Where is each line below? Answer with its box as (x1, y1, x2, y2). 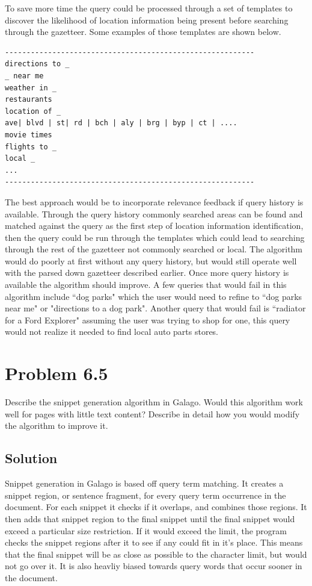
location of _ (5, 107, 61, 116)
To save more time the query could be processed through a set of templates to (5, 2, 293, 14)
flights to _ (5, 142, 57, 151)
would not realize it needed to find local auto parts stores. (5, 325, 219, 338)
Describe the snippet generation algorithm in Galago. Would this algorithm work (5, 396, 303, 408)
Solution (5, 449, 58, 467)
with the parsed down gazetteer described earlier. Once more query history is (5, 266, 289, 279)
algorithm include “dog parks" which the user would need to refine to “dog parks (5, 290, 302, 302)
